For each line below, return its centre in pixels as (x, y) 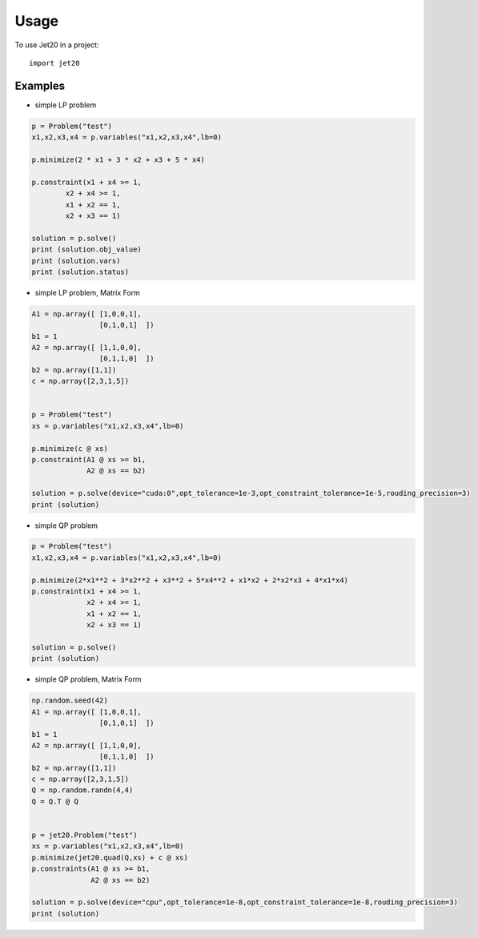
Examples (40, 85)
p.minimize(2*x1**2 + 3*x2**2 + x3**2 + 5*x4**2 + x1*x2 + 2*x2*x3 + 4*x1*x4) (190, 580)
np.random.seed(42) (70, 700)
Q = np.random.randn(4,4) (82, 790)
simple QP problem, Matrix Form (88, 679)
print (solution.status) (80, 272)
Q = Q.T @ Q (55, 801)
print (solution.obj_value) (86, 250)
